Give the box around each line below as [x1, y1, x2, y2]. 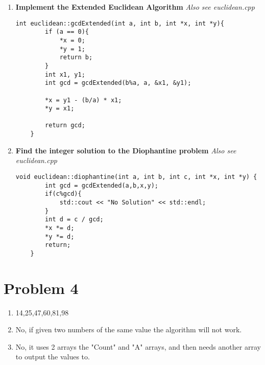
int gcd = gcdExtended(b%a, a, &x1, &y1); [45, 79, 191, 87]
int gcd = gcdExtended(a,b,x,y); [45, 181, 158, 189]
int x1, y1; [45, 71, 85, 78]
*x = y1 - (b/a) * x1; [45, 96, 122, 104]
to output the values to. [15, 351, 90, 362]
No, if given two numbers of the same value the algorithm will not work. [15, 324, 242, 335]
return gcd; [45, 122, 85, 129]
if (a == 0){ [45, 28, 89, 36]
